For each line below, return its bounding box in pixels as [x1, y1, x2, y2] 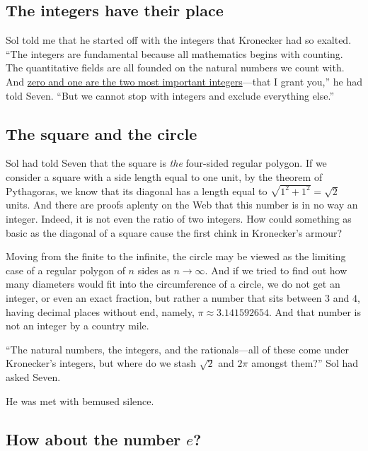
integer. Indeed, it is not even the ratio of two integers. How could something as [6, 211, 352, 226]
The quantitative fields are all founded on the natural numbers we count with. [6, 60, 345, 75]
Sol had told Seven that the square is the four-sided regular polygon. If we [6, 156, 327, 170]
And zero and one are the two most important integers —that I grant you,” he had [6, 74, 362, 88]
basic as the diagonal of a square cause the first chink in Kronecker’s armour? [6, 225, 343, 240]
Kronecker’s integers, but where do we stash [6, 356, 197, 370]
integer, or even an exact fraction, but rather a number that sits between [6, 291, 322, 305]
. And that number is [269, 304, 362, 319]
